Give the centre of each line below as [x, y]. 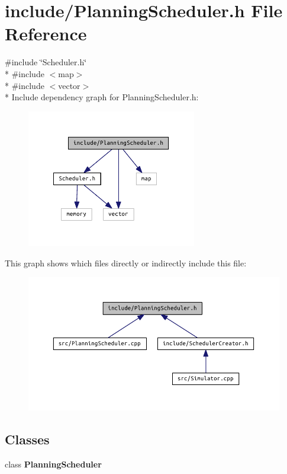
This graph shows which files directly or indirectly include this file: [126, 263]
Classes [27, 439]
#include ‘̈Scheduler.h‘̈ [46, 62]
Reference [46, 34]
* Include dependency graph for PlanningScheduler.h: [102, 97]
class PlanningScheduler [53, 464]
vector [69, 85]
